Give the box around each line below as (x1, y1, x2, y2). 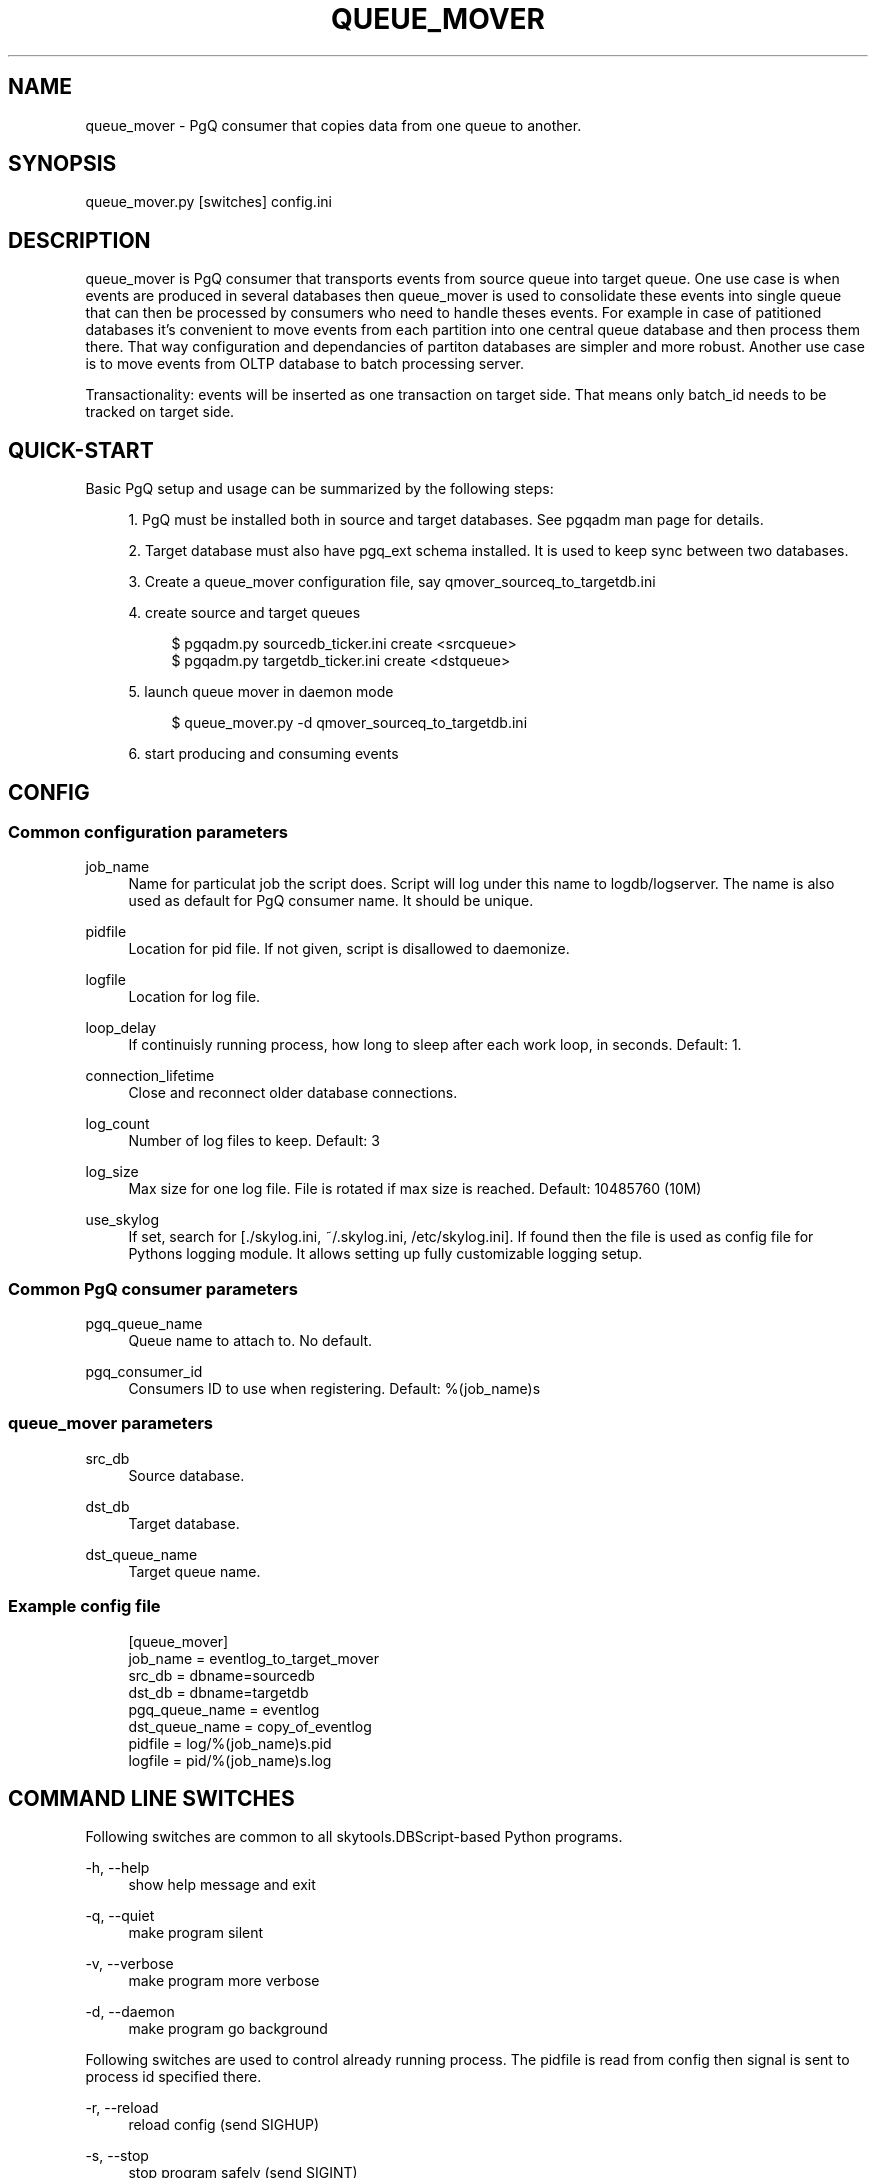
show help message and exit (128, 1876, 316, 1894)
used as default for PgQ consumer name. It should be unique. (128, 892, 534, 910)
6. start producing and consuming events (128, 745, 399, 763)
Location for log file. (128, 988, 261, 1006)
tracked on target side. (85, 403, 235, 421)
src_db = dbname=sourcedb (128, 1666, 315, 1684)
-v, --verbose (85, 1955, 174, 1973)
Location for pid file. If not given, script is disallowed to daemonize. (128, 940, 570, 958)
